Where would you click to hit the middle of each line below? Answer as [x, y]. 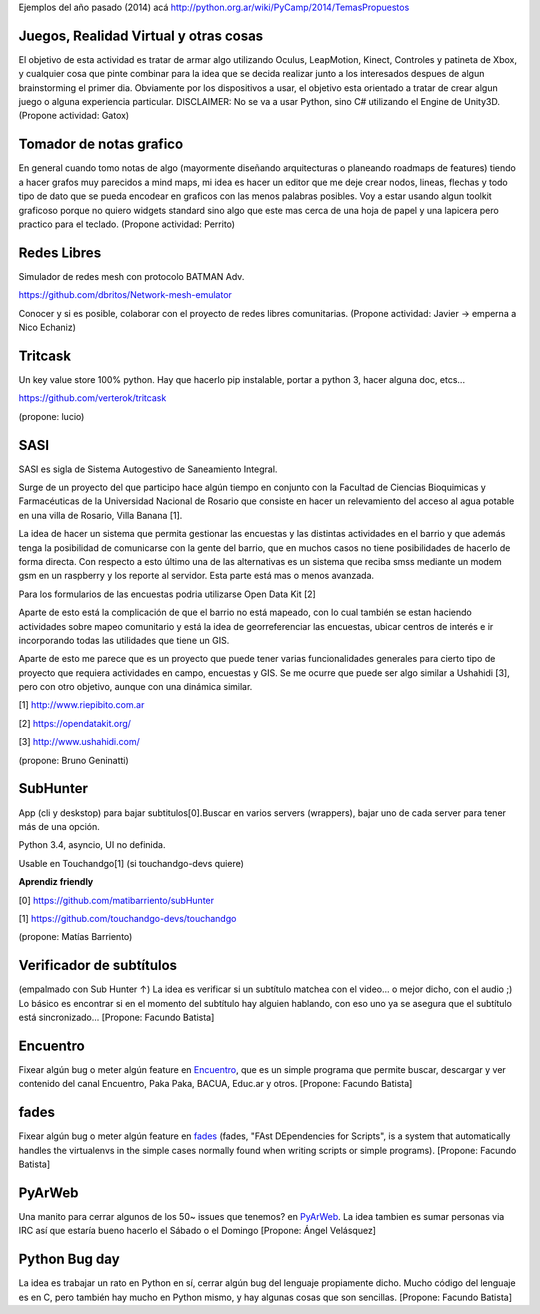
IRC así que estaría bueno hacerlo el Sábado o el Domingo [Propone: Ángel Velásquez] [197, 1231]
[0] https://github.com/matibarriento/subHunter [116, 900]
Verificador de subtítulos [98, 965]
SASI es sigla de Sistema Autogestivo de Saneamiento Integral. [148, 469]
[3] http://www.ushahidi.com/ [79, 742]
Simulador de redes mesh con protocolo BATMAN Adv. [131, 276]
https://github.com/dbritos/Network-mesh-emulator [125, 295]
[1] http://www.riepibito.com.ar [81, 705]
